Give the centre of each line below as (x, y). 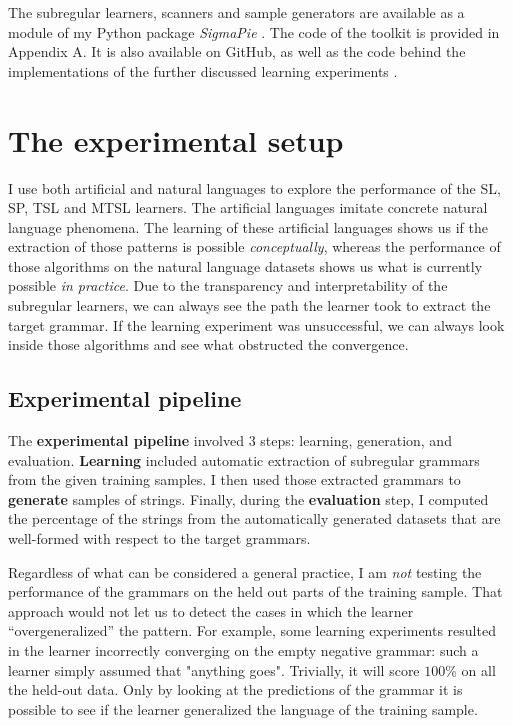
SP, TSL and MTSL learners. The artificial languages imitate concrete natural (248, 207)
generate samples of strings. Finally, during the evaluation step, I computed (248, 498)
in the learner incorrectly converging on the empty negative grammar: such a (243, 649)
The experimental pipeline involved (126, 440)
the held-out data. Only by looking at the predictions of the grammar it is (235, 689)
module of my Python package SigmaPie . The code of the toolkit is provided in (254, 31)
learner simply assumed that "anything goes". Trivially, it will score (214, 669)
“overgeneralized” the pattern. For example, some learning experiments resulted (252, 630)
